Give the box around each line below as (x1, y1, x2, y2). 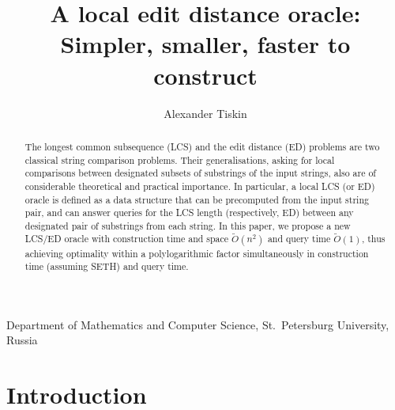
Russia (6, 332, 38, 348)
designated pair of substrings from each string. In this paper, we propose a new (24, 218, 351, 232)
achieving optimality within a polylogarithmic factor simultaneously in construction (24, 246, 369, 260)
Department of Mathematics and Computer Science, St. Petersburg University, (6, 316, 389, 332)
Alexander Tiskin (164, 104, 247, 121)
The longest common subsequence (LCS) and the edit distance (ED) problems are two (24, 139, 380, 153)
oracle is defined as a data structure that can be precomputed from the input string (24, 192, 369, 206)
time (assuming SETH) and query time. (24, 260, 189, 273)
